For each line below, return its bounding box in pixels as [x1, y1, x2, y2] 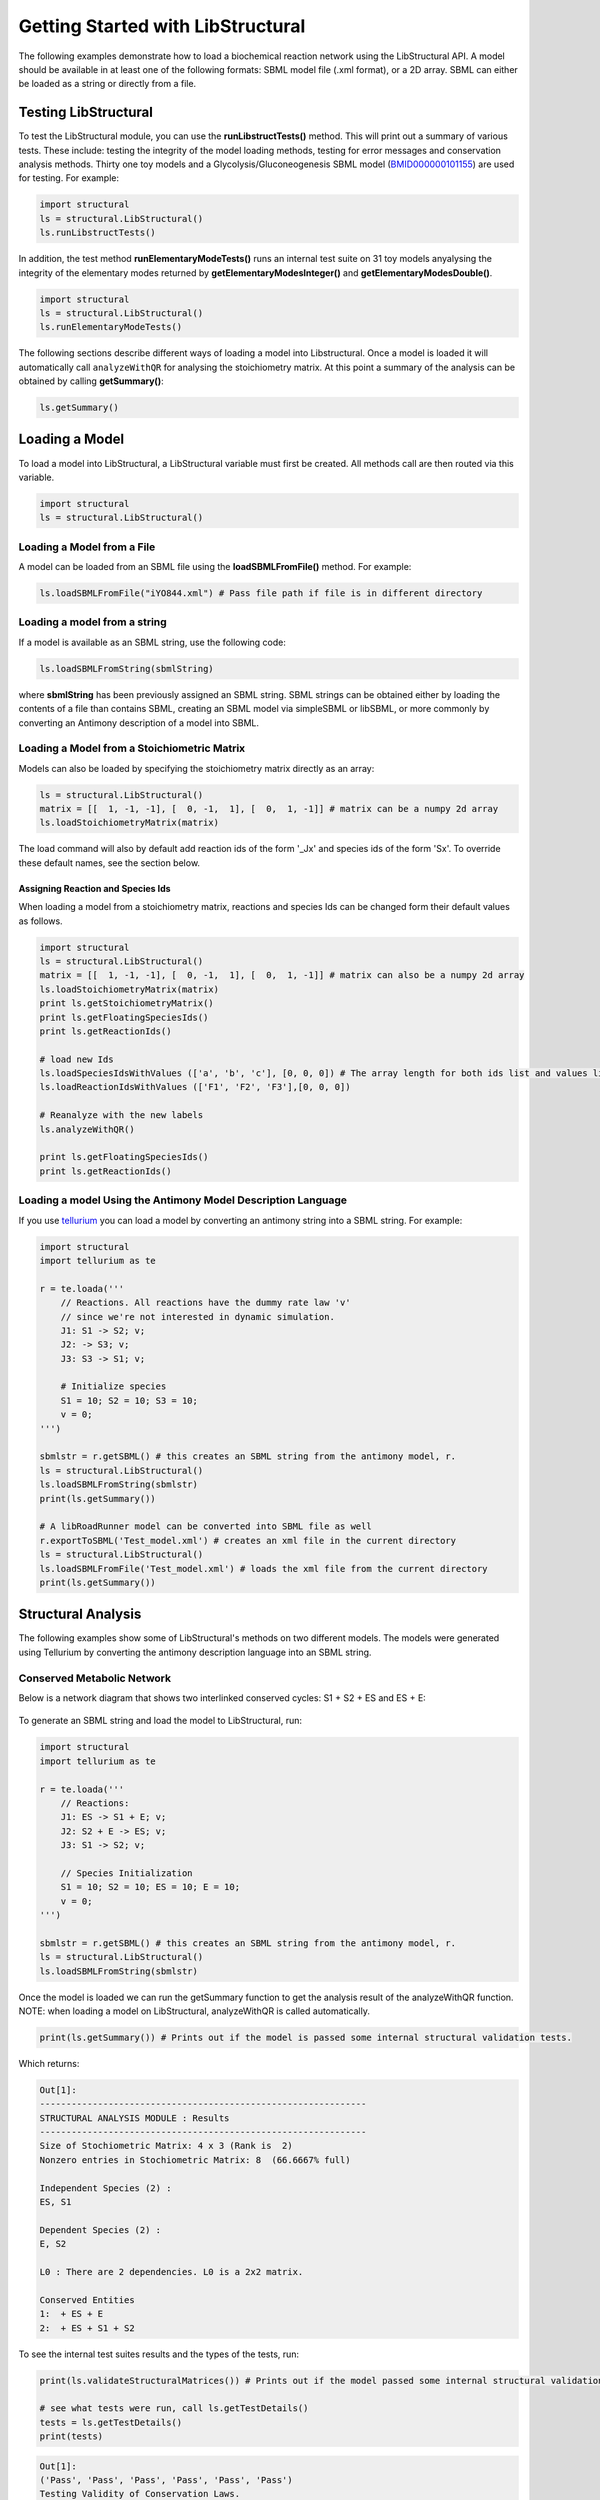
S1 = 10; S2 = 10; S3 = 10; [60, 1395, 199, 1406]
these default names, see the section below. [18, 856, 200, 869]
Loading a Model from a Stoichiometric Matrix [18, 741, 246, 755]
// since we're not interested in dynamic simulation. [60, 1311, 335, 1322]
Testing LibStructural [18, 104, 154, 121]
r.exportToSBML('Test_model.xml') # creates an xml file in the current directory [39, 1535, 457, 1546]
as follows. [18, 915, 64, 927]
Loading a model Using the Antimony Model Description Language [18, 1193, 348, 1207]
